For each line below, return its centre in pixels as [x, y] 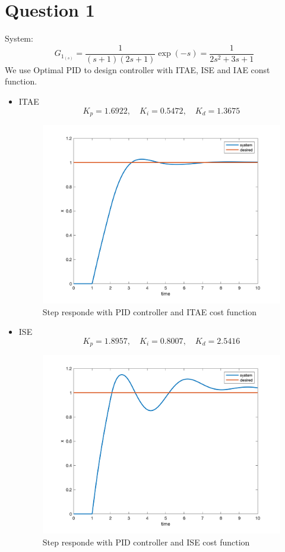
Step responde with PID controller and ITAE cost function [150, 311]
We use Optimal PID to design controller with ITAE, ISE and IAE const [137, 69]
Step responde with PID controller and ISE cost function [146, 542]
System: [19, 38]
